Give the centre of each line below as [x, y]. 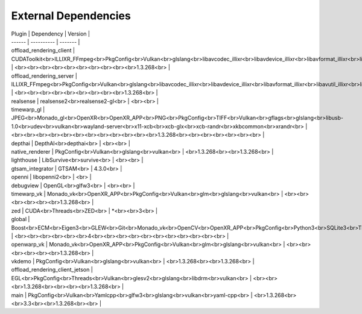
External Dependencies [71, 16]
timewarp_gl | [28, 110]
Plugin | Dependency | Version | [51, 34]
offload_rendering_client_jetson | [52, 270]
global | [21, 219]
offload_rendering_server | [44, 76]
